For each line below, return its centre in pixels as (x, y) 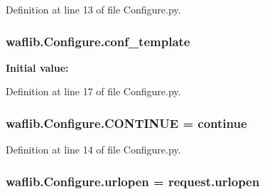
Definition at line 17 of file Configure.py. (93, 91)
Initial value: (37, 67)
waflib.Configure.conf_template (98, 41)
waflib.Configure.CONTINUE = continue (126, 123)
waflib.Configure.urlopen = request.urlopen (133, 181)
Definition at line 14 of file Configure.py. (93, 150)
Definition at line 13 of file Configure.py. (93, 9)
